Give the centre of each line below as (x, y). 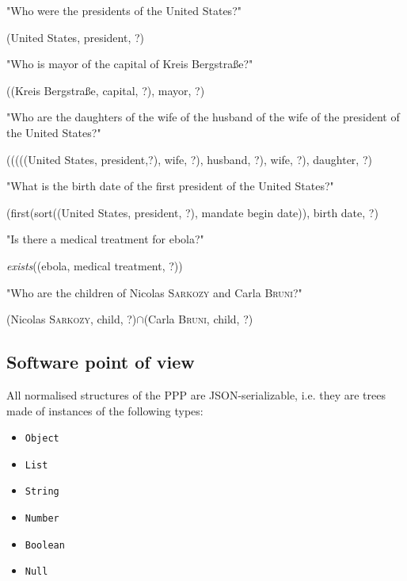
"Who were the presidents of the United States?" (124, 10)
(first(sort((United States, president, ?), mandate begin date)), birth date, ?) (192, 212)
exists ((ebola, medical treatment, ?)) (95, 265)
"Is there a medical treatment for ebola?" (105, 239)
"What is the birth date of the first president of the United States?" (170, 186)
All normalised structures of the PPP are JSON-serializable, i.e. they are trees (196, 394)
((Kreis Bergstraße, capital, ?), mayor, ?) (106, 90)
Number (42, 519)
